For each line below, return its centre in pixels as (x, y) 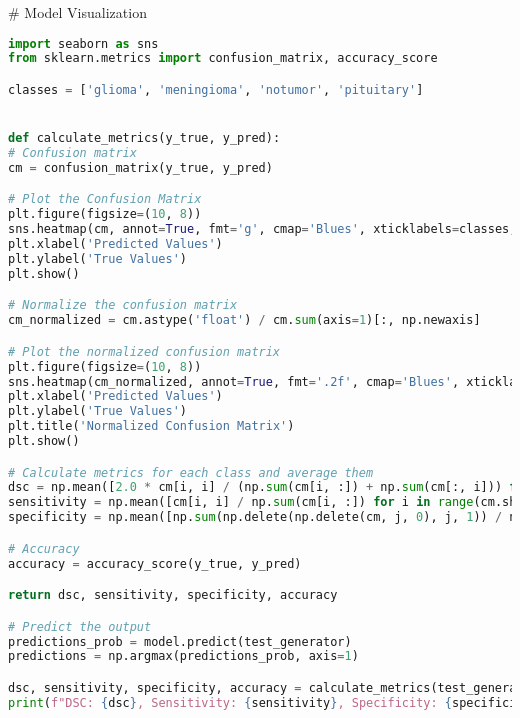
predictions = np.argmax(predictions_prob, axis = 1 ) (183, 656)
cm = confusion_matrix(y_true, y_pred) (140, 167)
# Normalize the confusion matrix (123, 305)
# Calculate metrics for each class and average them (191, 472)
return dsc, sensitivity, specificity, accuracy (173, 595)
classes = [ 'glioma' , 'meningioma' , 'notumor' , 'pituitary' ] (216, 90)
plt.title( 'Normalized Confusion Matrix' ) (151, 426)
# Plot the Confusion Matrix (105, 199)
